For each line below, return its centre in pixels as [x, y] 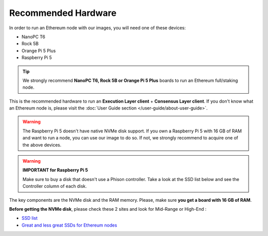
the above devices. [42, 145]
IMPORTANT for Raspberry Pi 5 [55, 170]
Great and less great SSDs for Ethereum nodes [69, 225]
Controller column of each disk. [55, 186]
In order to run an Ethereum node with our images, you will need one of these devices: [98, 28]
